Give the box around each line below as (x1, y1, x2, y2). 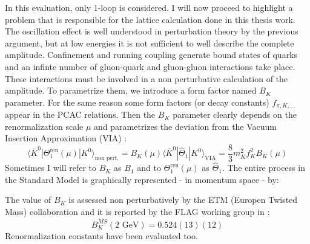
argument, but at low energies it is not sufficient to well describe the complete (5, 36, 294, 49)
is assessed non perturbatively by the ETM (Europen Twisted (68, 193, 298, 206)
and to (137, 161, 161, 174)
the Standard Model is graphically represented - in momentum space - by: (5, 173, 279, 185)
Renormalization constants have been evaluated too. (5, 229, 198, 242)
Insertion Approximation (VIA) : (5, 132, 127, 144)
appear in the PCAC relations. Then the (5, 108, 156, 121)
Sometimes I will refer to (5, 161, 97, 174)
